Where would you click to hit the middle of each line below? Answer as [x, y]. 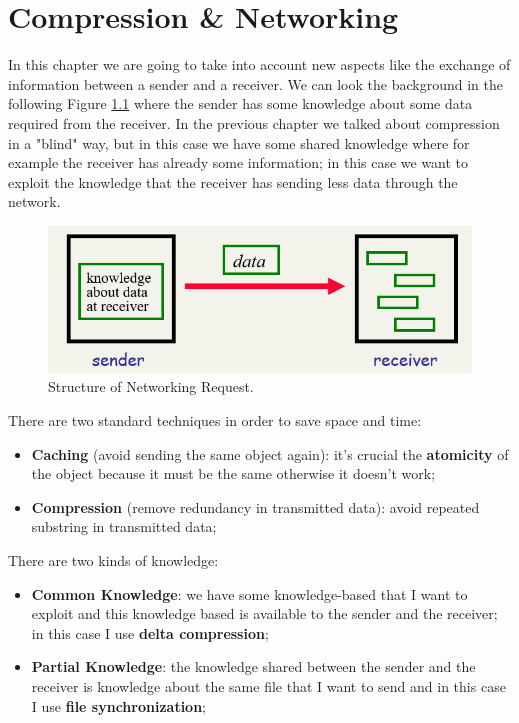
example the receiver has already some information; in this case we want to [238, 162]
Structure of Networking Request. [151, 386]
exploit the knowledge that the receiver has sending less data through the [233, 181]
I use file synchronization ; [119, 705]
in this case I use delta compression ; [150, 632]
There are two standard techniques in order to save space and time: [215, 419]
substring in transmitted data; [124, 526]
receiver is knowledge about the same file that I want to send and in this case [268, 685]
